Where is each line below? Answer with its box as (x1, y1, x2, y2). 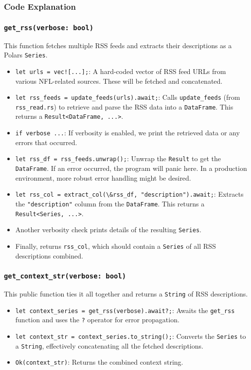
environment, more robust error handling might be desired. (15, 172, 191, 183)
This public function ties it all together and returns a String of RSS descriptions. (4, 288, 248, 298)
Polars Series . (4, 50, 48, 60)
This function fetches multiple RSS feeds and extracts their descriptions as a (4, 40, 232, 50)
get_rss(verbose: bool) (4, 23, 94, 32)
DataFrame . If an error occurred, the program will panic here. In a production (15, 163, 247, 173)
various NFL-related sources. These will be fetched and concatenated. (15, 75, 223, 86)
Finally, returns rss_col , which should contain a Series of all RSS (15, 240, 216, 251)
